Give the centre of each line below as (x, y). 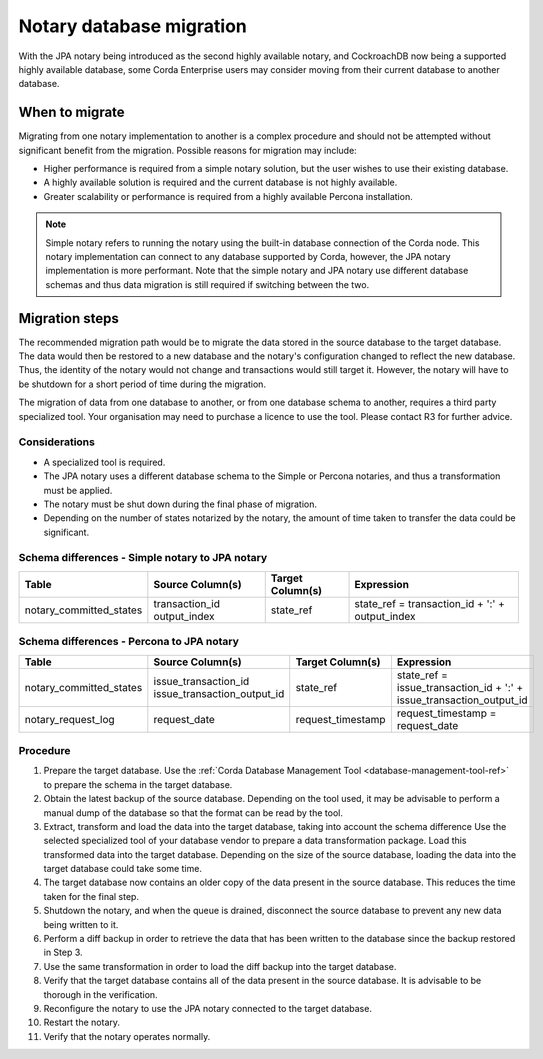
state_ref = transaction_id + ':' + (429, 603)
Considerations (56, 442)
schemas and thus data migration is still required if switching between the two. (207, 284)
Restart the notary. (81, 1022)
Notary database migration (132, 26)
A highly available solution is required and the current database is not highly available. (220, 182)
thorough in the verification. (101, 994)
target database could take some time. (122, 869)
